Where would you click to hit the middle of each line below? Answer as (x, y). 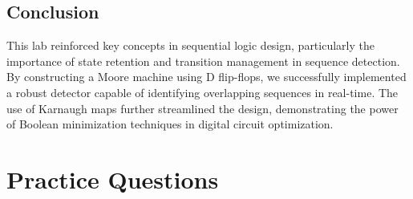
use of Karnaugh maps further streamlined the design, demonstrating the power (202, 108)
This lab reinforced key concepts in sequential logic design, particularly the (190, 45)
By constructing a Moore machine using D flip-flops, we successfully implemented (206, 77)
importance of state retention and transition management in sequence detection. (203, 61)
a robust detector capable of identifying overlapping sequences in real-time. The (202, 92)
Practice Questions (113, 179)
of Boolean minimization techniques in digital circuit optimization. (170, 124)
